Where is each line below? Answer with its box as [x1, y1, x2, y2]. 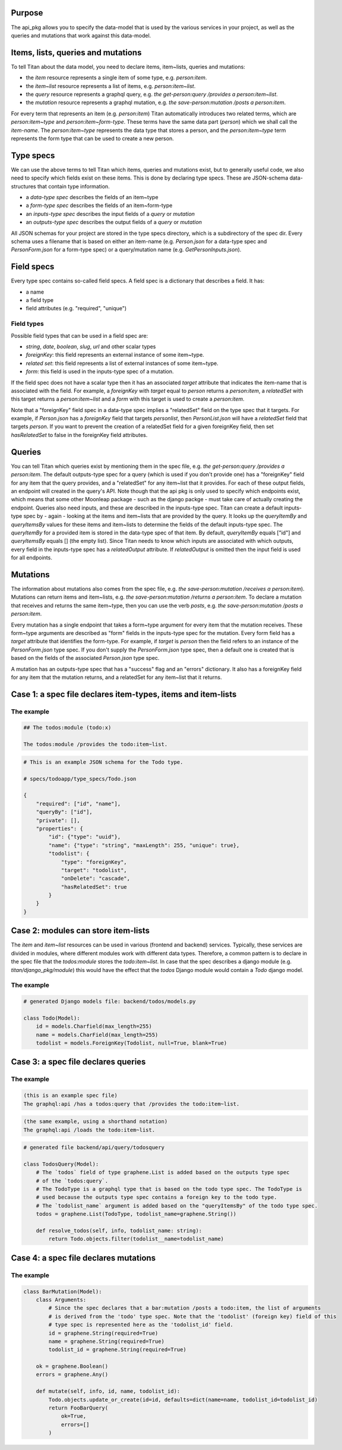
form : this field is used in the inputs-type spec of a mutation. [26, 368, 175, 375]
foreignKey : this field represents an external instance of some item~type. [26, 351, 204, 358]
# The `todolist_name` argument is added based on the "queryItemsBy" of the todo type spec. [36, 1202, 318, 1209]
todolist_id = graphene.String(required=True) [48, 1347, 186, 1353]
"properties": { [36, 825, 83, 832]
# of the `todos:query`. [36, 1177, 109, 1184]
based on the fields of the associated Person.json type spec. [11, 655, 160, 662]
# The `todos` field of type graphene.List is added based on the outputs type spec [36, 1169, 290, 1176]
